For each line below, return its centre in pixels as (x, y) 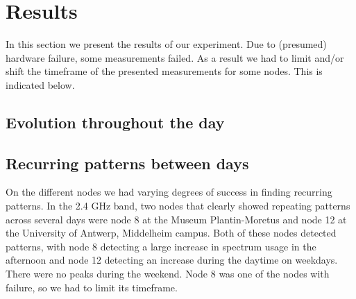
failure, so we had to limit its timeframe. (92, 287)
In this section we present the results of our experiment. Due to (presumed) (166, 44)
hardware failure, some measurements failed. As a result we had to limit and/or (175, 57)
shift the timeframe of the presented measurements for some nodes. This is (164, 71)
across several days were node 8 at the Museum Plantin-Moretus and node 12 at (176, 219)
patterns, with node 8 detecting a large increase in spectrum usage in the (161, 246)
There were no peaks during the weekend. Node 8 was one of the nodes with (168, 274)
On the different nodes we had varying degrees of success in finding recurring (169, 192)
